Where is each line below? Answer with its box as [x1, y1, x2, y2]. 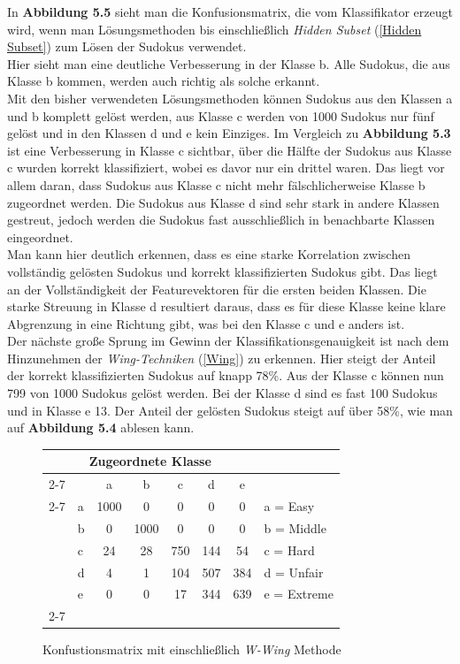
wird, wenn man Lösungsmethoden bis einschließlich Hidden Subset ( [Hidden [7, 19, 422, 38]
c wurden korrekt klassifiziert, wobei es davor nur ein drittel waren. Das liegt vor [7, 158, 445, 177]
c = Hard [264, 540, 315, 559]
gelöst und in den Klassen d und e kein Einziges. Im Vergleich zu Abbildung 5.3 [7, 124, 451, 142]
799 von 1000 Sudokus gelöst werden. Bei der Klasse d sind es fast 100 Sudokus [7, 384, 438, 402]
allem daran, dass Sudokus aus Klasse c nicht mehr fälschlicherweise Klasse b [7, 175, 425, 194]
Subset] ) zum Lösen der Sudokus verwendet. [7, 37, 247, 56]
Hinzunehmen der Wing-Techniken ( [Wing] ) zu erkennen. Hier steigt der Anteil [7, 348, 436, 367]
